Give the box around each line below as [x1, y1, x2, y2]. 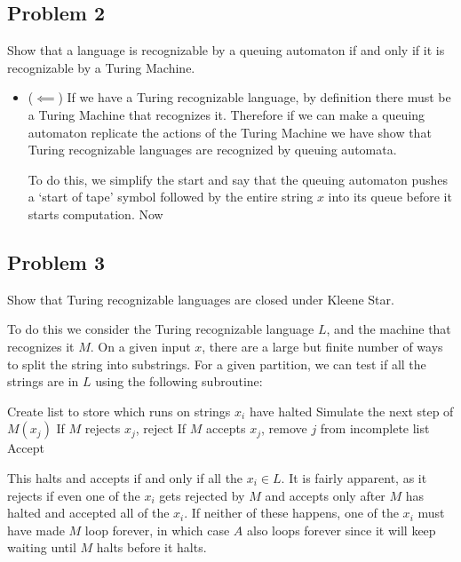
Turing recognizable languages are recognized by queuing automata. [28, 140, 397, 159]
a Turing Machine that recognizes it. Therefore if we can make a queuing [28, 105, 425, 123]
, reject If [135, 419, 187, 438]
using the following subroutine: [95, 372, 263, 391]
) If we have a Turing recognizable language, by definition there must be [58, 88, 451, 107]
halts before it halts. [96, 538, 207, 557]
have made [7, 520, 65, 539]
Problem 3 [7, 248, 105, 275]
